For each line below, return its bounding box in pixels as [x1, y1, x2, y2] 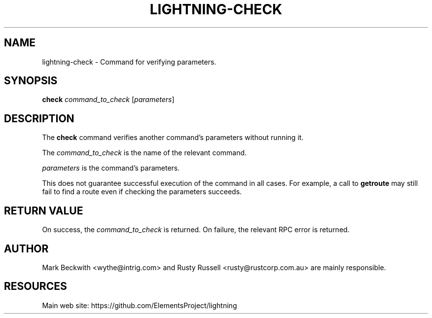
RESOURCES [4, 280, 67, 293]
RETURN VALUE [4, 204, 83, 217]
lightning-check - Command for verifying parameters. [42, 57, 216, 66]
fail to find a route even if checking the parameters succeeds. [42, 187, 242, 196]
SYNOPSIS [4, 74, 58, 87]
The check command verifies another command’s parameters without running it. [42, 133, 304, 142]
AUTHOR [4, 242, 49, 255]
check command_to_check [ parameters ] [42, 95, 175, 104]
